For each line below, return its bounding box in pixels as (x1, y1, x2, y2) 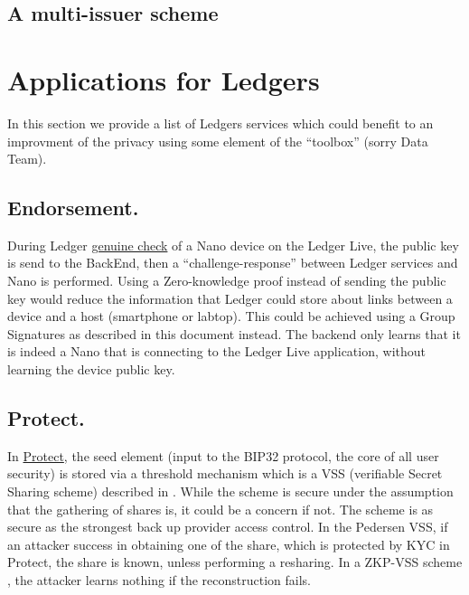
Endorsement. (7, 194, 139, 222)
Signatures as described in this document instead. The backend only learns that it (7, 324, 461, 343)
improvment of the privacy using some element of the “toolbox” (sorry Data (7, 131, 428, 150)
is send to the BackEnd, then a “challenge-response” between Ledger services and (7, 253, 458, 272)
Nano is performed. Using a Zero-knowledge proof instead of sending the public (7, 271, 446, 290)
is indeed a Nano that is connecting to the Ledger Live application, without (7, 342, 426, 361)
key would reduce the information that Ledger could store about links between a (7, 288, 453, 307)
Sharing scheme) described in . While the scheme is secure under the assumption (7, 482, 454, 501)
